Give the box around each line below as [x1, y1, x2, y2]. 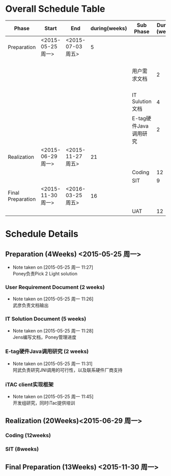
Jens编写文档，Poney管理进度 [12, 334, 76, 340]
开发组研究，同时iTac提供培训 [12, 400, 75, 406]
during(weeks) [90, 25, 127, 32]
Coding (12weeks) [5, 432, 51, 439]
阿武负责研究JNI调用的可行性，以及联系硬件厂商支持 [12, 367, 123, 373]
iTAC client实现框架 [5, 381, 54, 388]
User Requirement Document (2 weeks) [5, 283, 105, 291]
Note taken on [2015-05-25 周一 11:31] [12, 361, 93, 367]
